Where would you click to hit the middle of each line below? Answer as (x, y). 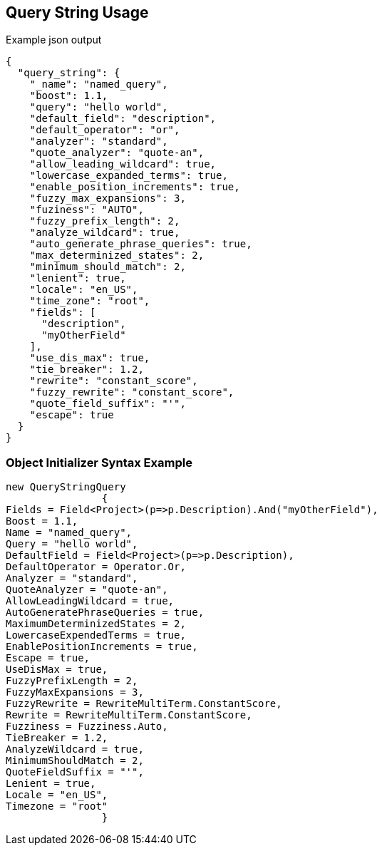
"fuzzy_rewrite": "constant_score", (132, 392)
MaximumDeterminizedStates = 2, (96, 624)
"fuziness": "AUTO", (87, 210)
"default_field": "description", (123, 119)
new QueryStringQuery (66, 487)
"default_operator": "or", (105, 130)
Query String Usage (77, 12)
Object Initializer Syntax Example (99, 462)
